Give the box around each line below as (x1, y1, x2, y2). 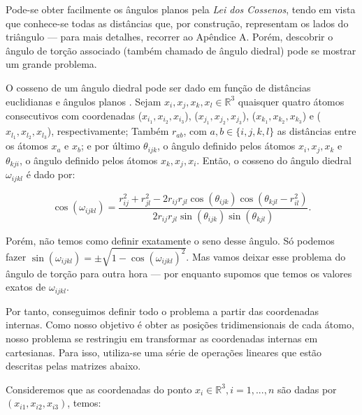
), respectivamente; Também (47, 124, 169, 138)
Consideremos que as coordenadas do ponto (6, 381, 192, 396)
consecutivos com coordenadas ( (6, 108, 143, 123)
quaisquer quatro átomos (238, 94, 345, 108)
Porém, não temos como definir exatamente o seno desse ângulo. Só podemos (6, 233, 335, 247)
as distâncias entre (277, 124, 356, 138)
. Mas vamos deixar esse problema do (186, 249, 346, 264)
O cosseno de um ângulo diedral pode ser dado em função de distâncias (6, 80, 311, 94)
